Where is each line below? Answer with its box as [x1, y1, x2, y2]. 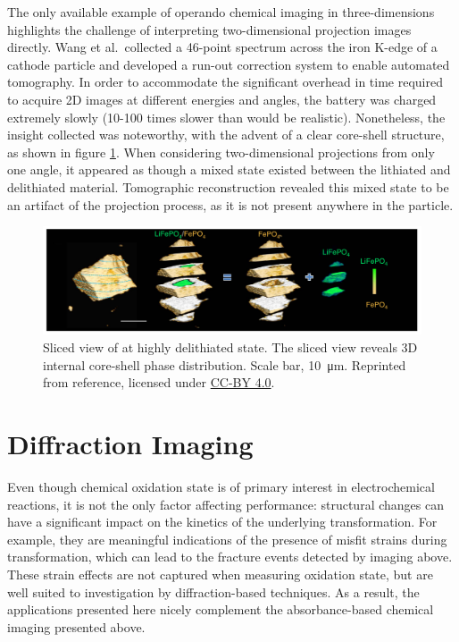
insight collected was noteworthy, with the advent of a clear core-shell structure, [7, 125, 445, 144]
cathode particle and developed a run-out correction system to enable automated [7, 55, 450, 73]
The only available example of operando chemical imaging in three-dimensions [7, 3, 435, 21]
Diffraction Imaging [7, 426, 254, 461]
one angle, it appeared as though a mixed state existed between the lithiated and [7, 160, 451, 179]
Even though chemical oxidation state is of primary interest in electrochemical [7, 477, 435, 495]
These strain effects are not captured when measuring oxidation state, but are [7, 564, 433, 583]
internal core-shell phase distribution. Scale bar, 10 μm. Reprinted [43, 355, 406, 374]
